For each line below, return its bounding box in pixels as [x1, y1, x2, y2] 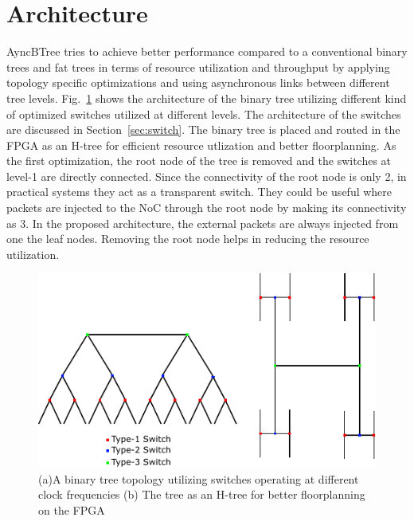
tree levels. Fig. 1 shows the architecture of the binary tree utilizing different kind [6, 89, 407, 106]
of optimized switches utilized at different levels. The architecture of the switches [6, 105, 401, 122]
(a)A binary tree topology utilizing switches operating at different [38, 470, 359, 487]
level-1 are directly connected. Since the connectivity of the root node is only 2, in [6, 167, 407, 184]
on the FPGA [38, 501, 105, 518]
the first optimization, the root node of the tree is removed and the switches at [6, 152, 392, 169]
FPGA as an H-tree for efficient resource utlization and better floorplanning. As [6, 136, 396, 153]
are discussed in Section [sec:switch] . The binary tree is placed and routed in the [6, 121, 400, 138]
